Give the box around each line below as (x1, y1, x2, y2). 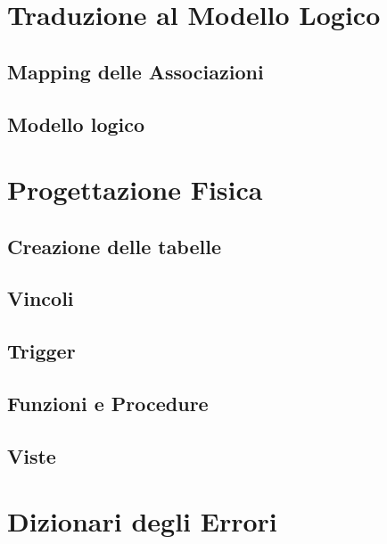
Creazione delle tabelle (7, 232, 221, 260)
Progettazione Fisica (7, 171, 263, 208)
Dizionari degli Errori (7, 503, 277, 540)
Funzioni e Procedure (7, 390, 209, 417)
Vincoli (7, 284, 74, 312)
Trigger (7, 337, 76, 365)
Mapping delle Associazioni (7, 57, 264, 85)
